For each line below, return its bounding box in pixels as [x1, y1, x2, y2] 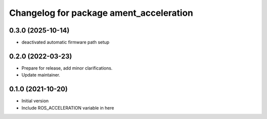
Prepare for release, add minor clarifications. [21, 65, 113, 71]
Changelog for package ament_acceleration [9, 7, 193, 18]
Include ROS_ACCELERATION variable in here [21, 105, 114, 111]
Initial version [21, 98, 49, 104]
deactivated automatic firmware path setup [21, 40, 110, 45]
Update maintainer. [21, 72, 60, 78]
